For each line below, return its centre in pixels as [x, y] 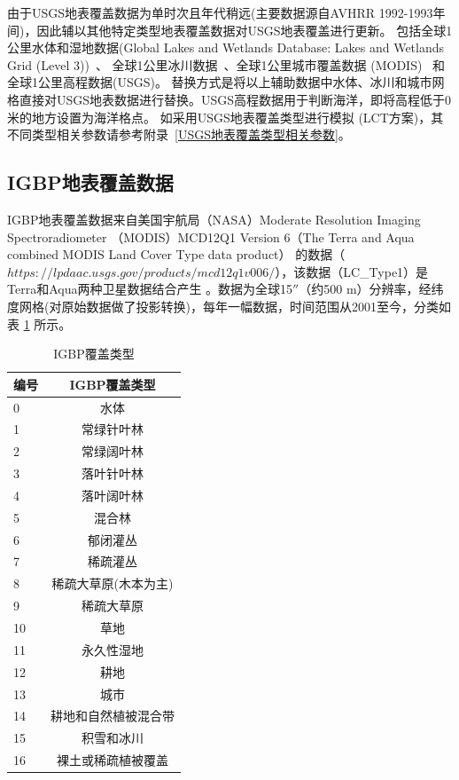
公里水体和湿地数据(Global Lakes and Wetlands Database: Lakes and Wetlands [226, 47]
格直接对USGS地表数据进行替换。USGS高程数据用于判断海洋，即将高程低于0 [229, 99]
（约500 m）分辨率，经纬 [371, 289]
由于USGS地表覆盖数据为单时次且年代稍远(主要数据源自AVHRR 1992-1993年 [226, 12]
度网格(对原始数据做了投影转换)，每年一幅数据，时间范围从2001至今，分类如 [229, 306]
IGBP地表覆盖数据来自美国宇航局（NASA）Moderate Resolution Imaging [214, 219]
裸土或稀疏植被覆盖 [113, 760]
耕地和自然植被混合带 [113, 716]
